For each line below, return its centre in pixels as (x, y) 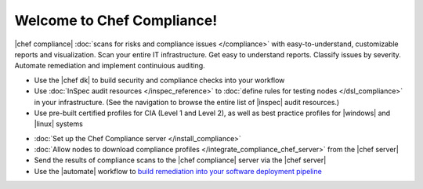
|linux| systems (59, 124)
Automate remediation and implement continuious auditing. (110, 66)
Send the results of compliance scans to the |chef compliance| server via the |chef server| (180, 160)
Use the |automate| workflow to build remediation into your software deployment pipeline (178, 171)
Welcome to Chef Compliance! (116, 20)
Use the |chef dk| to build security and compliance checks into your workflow (159, 80)
